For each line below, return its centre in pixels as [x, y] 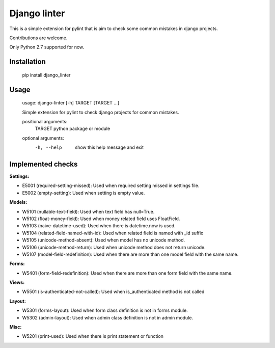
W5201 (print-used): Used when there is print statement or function [93, 336]
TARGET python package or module [73, 129]
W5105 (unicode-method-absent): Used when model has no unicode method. [104, 240]
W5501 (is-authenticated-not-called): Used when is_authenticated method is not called [113, 292]
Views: [17, 282]
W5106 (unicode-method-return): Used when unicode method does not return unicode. [114, 247]
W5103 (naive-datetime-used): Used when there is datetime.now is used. [99, 226]
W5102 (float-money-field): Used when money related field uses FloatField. [101, 219]
